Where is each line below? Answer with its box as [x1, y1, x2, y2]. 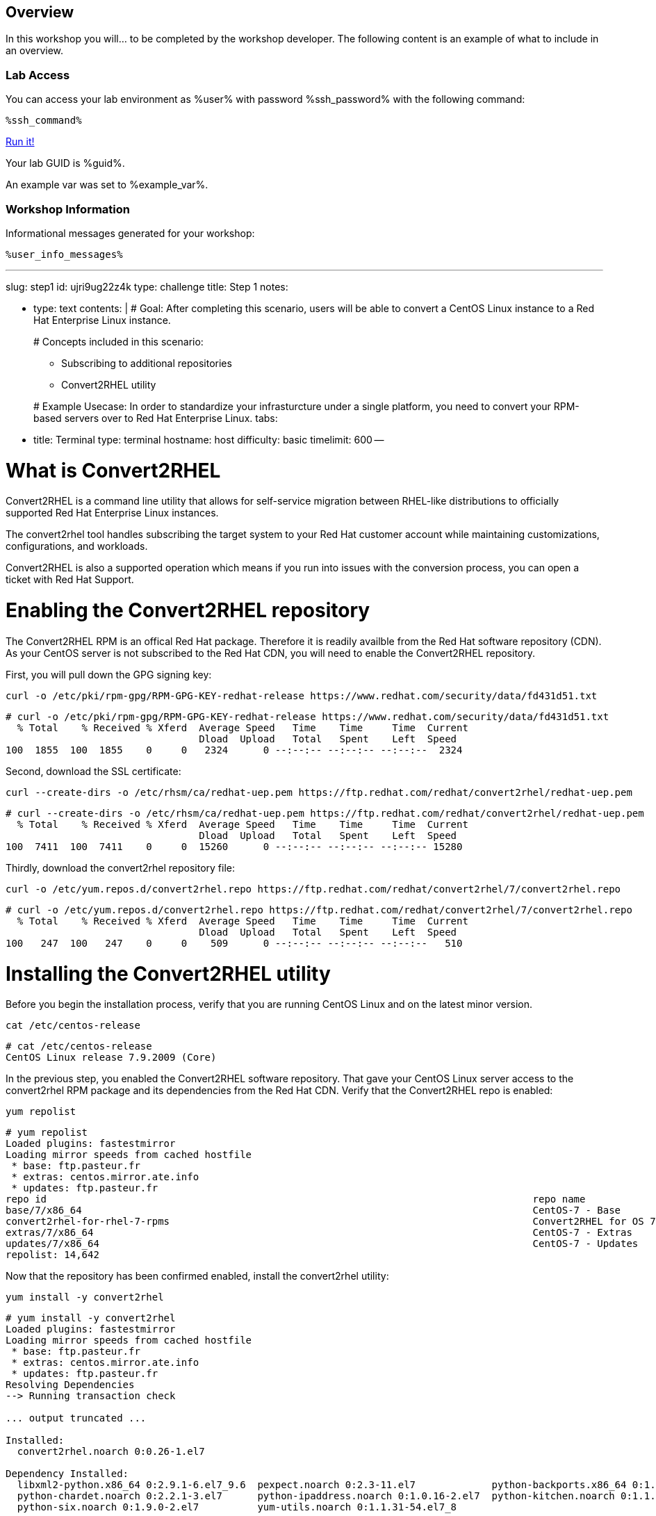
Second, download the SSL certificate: [6, 765, 181, 777]
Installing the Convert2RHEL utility [6, 961, 331, 986]
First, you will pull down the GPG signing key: [6, 668, 212, 680]
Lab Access [6, 67, 70, 82]
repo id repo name [6, 1193, 586, 1205]
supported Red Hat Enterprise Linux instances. [6, 507, 219, 519]
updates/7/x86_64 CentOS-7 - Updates [6, 1238, 639, 1250]
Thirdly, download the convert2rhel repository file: [6, 861, 236, 874]
